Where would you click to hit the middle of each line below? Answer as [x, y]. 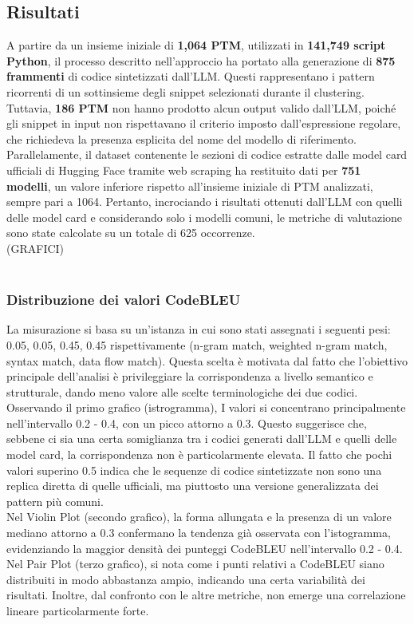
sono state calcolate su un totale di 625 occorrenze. [131, 233]
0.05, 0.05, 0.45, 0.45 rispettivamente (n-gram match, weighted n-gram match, [197, 344]
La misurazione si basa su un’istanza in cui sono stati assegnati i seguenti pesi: [199, 329]
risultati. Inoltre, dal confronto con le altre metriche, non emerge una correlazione [206, 595]
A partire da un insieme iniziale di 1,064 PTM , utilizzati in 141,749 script [196, 45]
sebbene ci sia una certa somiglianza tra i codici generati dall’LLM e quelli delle [202, 438]
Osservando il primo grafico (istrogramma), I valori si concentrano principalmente [206, 407]
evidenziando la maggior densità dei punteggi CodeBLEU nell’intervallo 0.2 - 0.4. [205, 548]
